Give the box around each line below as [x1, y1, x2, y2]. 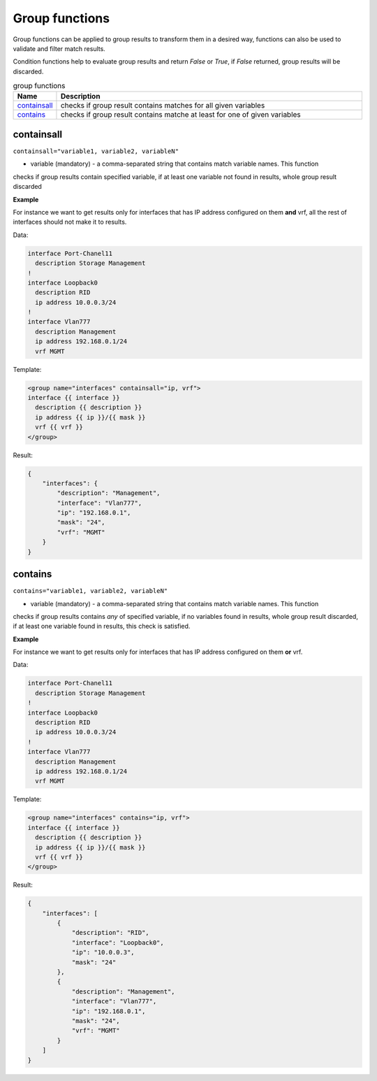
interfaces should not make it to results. [13, 217, 127, 227]
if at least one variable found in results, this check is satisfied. [13, 622, 191, 631]
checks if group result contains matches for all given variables [60, 101, 265, 110]
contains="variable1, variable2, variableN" [13, 587, 168, 595]
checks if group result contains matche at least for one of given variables [60, 110, 302, 120]
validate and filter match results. [13, 44, 106, 52]
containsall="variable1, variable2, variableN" [13, 148, 179, 155]
